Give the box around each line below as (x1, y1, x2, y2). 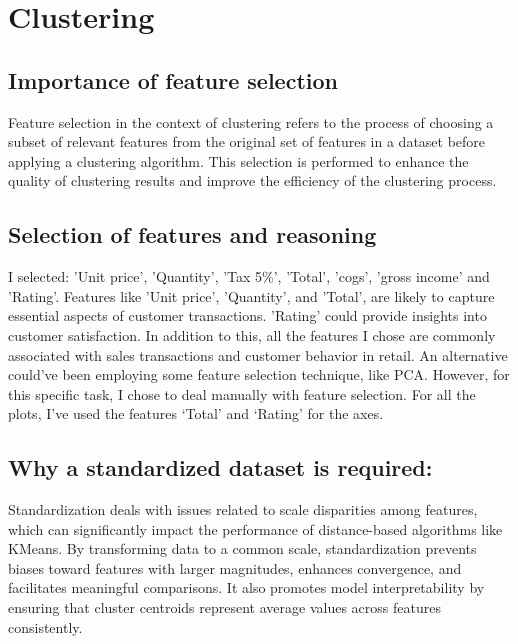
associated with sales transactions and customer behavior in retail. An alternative (8, 344, 508, 365)
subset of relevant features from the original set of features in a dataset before (8, 131, 486, 152)
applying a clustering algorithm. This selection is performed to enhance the (8, 150, 469, 171)
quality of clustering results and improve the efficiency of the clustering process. (8, 170, 497, 191)
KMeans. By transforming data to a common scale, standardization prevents (8, 538, 477, 559)
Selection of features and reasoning (8, 219, 377, 250)
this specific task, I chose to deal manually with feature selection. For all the (8, 383, 476, 404)
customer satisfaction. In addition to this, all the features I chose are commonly (8, 324, 496, 345)
